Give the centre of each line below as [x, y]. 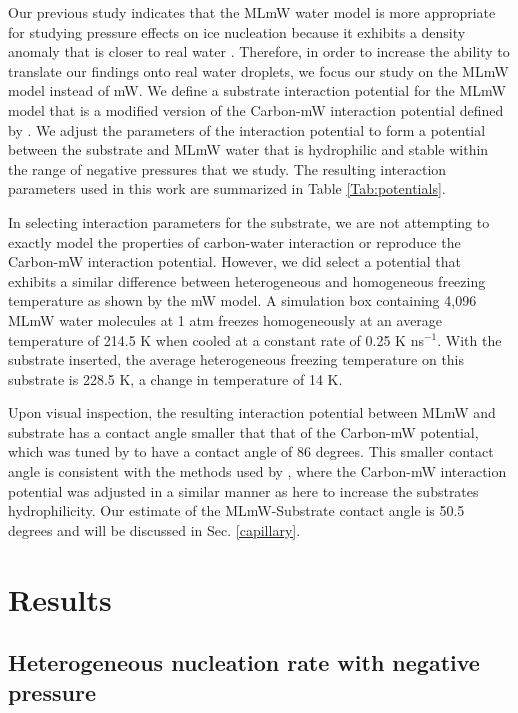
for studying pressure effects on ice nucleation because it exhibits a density [237, 31]
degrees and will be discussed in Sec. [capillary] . [154, 529]
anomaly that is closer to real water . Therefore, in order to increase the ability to [259, 51]
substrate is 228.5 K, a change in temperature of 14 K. [175, 378]
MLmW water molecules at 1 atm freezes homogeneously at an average [225, 319]
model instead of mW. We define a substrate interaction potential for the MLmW [257, 90]
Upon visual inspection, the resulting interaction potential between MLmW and [252, 412]
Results [60, 598]
